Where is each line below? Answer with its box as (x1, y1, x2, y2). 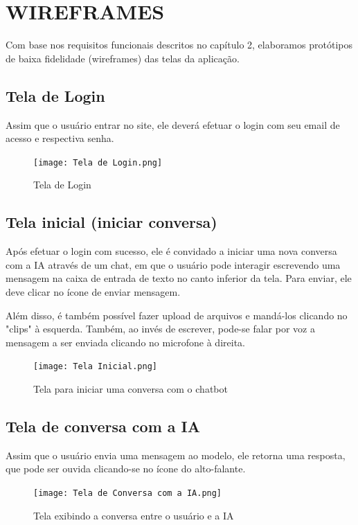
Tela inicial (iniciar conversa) (6, 211, 217, 233)
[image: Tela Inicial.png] (33, 362, 157, 372)
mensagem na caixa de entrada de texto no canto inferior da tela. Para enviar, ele (6, 271, 352, 285)
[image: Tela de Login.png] (33, 157, 163, 168)
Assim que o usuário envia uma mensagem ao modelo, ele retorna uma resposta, (6, 447, 346, 462)
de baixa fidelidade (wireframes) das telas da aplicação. (6, 51, 240, 65)
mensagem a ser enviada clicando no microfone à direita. (6, 335, 245, 349)
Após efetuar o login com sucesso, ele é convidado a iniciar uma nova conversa (6, 244, 337, 258)
